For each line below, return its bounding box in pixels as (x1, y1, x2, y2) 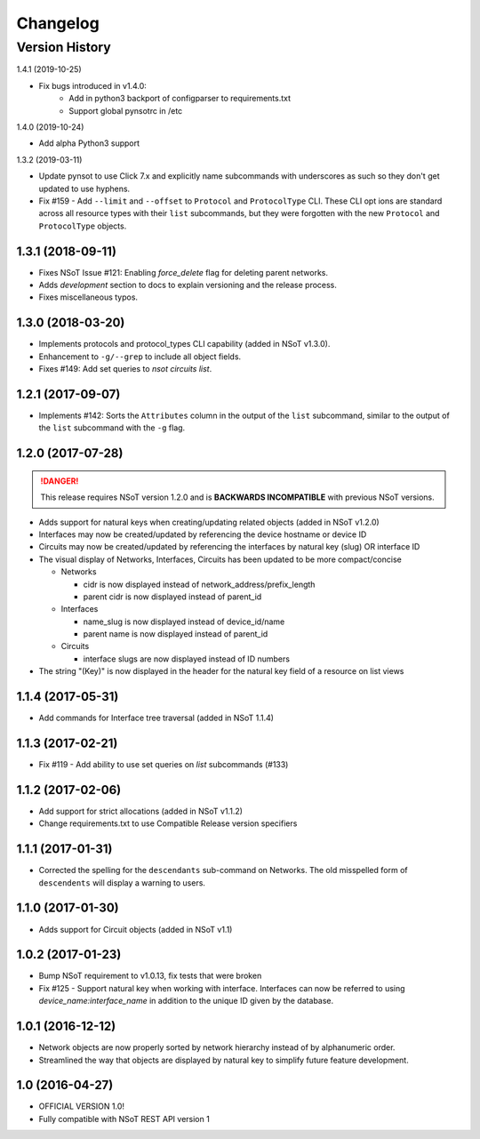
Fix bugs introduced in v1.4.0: (38, 80, 147, 91)
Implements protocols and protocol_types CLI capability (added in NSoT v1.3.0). (38, 339, 331, 349)
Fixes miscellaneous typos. (38, 292, 138, 302)
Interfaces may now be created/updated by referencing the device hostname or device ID (38, 529, 367, 540)
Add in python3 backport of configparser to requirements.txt (68, 93, 292, 104)
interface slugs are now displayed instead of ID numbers (83, 654, 291, 664)
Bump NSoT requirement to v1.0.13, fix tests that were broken (38, 970, 262, 982)
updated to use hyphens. (38, 183, 131, 194)
